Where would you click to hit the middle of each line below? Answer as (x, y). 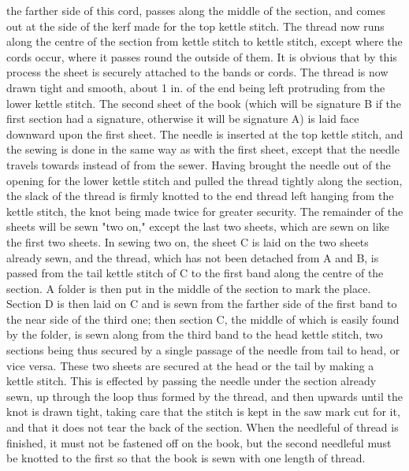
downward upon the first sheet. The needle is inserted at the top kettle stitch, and (205, 134)
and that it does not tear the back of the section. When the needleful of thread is (203, 427)
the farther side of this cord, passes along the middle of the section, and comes (196, 10)
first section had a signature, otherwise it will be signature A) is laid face (183, 119)
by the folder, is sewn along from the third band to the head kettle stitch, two (195, 334)
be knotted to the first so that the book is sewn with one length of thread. (186, 458)
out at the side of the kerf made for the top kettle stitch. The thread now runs (195, 26)
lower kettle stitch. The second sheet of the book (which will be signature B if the (204, 103)
